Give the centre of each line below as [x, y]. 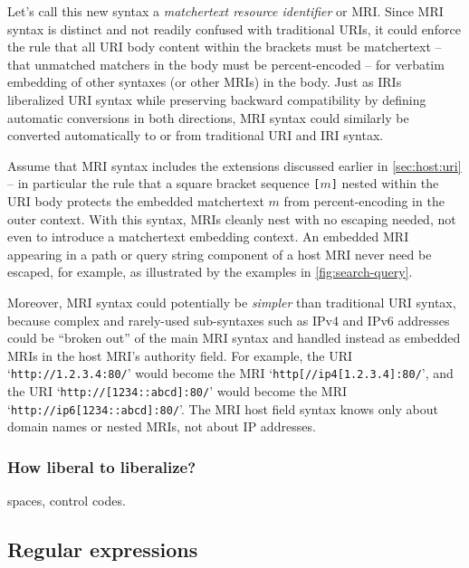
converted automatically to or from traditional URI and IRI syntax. [196, 135]
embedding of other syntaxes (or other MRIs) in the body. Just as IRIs [205, 82]
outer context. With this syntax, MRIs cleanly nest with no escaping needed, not [232, 218]
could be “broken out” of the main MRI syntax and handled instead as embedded [234, 338]
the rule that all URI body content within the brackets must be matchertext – [225, 47]
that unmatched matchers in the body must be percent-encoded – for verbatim [226, 64]
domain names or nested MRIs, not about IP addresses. [162, 426]
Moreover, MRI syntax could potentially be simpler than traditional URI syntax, [232, 302]
